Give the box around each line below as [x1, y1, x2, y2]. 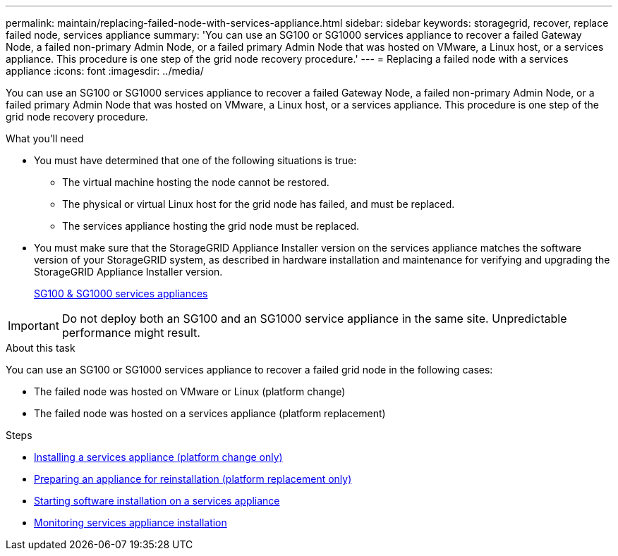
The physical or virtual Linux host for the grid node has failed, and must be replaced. [62, 198, 455, 210]
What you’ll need [6, 132, 84, 144]
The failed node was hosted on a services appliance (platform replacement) [34, 407, 386, 419]
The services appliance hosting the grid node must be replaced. [62, 220, 360, 232]
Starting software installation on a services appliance [34, 495, 280, 507]
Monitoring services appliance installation [34, 517, 227, 529]
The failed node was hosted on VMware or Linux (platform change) [34, 385, 346, 397]
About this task [6, 342, 75, 354]
